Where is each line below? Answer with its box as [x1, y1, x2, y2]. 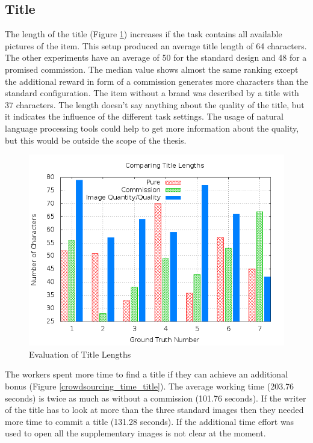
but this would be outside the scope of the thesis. [5, 133, 187, 146]
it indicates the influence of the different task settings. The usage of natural [5, 110, 284, 123]
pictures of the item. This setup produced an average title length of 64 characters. [5, 39, 307, 52]
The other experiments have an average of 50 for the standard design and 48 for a [5, 51, 307, 64]
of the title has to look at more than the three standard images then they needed [5, 403, 304, 416]
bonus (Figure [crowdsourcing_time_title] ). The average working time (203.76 [5, 379, 294, 392]
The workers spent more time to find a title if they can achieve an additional [5, 368, 288, 380]
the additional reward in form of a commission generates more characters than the [5, 75, 308, 87]
